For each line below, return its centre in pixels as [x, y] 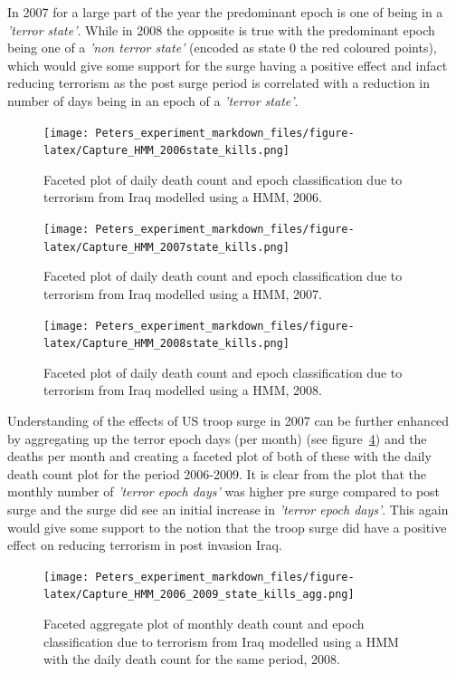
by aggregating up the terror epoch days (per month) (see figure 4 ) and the [217, 438]
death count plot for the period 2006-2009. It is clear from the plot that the [217, 473]
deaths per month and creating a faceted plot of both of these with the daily [219, 456]
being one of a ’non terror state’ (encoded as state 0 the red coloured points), [222, 48]
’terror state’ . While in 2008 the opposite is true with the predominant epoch [221, 29]
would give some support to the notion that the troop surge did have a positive [227, 527]
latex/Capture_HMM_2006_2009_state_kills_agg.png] [199, 595]
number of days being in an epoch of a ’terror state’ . [153, 100]
